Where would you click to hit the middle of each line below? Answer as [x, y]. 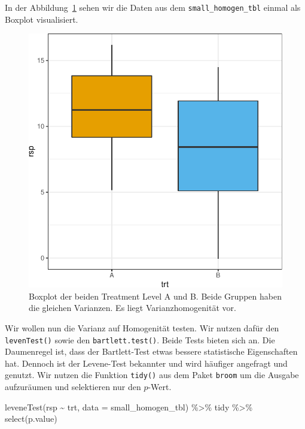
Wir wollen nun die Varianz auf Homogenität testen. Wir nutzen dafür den [142, 328]
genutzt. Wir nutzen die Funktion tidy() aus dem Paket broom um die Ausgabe [152, 375]
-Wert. [160, 387]
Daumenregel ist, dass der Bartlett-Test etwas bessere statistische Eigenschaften [151, 351]
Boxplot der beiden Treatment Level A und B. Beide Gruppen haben [155, 296]
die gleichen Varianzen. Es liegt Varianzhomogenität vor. [132, 308]
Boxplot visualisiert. [42, 19]
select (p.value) [31, 419]
